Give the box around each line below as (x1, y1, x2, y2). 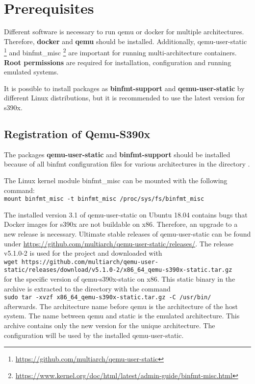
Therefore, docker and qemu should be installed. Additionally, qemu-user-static (4, 36, 247, 46)
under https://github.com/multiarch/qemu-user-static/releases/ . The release (4, 238, 234, 248)
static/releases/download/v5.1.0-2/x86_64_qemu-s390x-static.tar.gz (4, 266, 232, 274)
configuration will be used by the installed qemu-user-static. (4, 330, 184, 340)
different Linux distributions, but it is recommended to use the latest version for (4, 93, 245, 103)
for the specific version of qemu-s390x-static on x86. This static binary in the (4, 274, 235, 284)
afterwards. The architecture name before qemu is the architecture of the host (4, 301, 238, 311)
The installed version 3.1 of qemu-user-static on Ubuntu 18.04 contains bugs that (4, 209, 248, 219)
